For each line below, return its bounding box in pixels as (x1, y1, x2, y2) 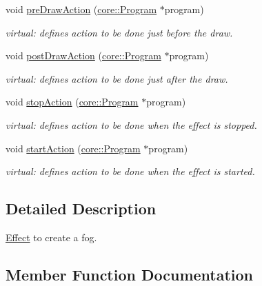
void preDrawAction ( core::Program (6, 2, 157, 16)
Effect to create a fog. (6, 229, 97, 244)
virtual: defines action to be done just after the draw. (6, 71, 228, 85)
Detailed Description (6, 198, 157, 219)
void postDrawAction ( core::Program (6, 48, 161, 63)
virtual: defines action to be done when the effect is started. (6, 164, 255, 178)
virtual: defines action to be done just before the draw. (6, 25, 233, 39)
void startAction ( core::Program (6, 141, 141, 155)
